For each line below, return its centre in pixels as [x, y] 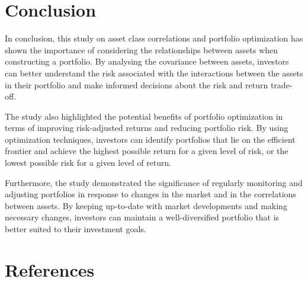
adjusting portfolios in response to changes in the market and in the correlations [150, 194]
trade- [281, 84]
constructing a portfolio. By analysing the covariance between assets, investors [147, 61]
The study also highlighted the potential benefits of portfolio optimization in [144, 116]
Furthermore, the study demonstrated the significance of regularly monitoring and [154, 182]
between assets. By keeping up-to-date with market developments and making [146, 205]
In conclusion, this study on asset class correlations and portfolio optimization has [154, 38]
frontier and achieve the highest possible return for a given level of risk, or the [147, 151]
